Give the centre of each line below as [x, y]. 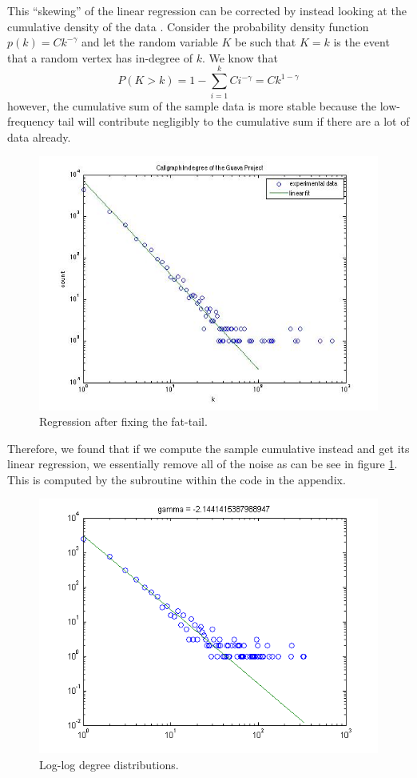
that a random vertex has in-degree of [100, 57]
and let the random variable [149, 42]
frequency [31, 121]
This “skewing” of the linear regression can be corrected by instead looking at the [207, 10]
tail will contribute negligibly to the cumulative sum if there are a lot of [234, 121]
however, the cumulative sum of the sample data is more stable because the [192, 105]
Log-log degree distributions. [109, 765]
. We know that [240, 57]
